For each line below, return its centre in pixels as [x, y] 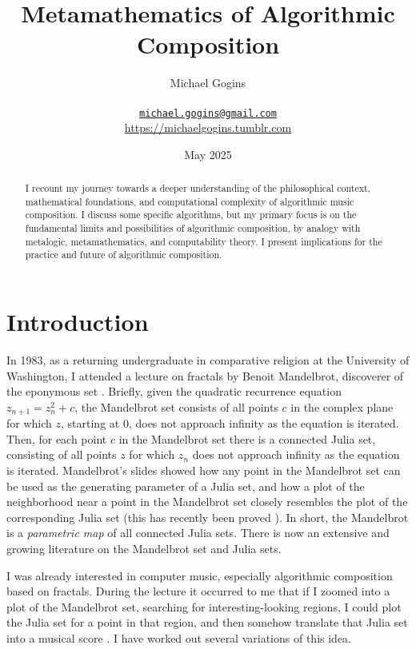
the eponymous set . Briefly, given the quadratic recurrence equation [174, 391]
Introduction [78, 322]
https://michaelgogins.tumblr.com [208, 127]
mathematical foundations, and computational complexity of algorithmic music [190, 201]
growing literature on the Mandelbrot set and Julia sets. [144, 548]
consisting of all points [62, 454]
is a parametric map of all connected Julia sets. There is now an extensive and [198, 533]
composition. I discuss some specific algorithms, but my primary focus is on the [191, 215]
